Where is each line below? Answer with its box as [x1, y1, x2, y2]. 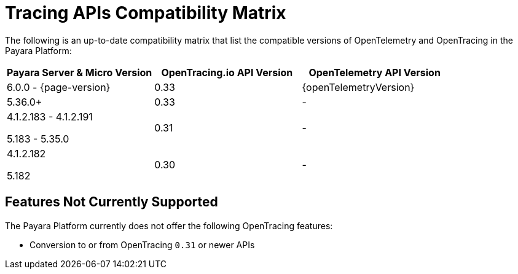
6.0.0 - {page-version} [7, 80, 111, 93]
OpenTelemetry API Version [308, 66, 441, 79]
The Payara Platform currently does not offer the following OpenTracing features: [5, 220, 333, 231]
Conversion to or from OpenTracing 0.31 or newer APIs [29, 239, 255, 250]
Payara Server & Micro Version [7, 66, 152, 79]
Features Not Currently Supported [5, 194, 218, 210]
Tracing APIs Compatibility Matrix [5, 2, 286, 23]
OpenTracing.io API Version [161, 66, 293, 79]
